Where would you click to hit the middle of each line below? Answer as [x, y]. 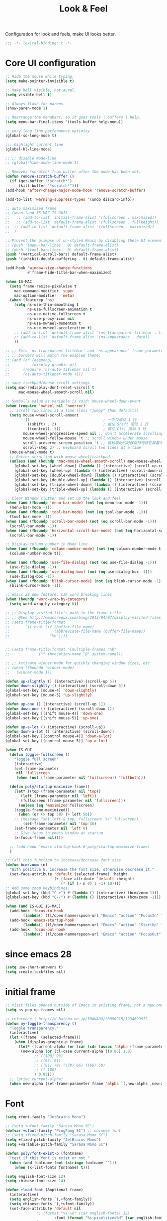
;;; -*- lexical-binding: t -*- [39, 43]
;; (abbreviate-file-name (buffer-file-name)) [75, 631]
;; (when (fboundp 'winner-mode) [40, 668]
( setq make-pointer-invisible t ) [40, 81]
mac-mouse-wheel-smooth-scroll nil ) [56, 392]
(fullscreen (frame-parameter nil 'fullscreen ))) [73, 801]
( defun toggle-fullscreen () [40, 754]
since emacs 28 [39, 954]
